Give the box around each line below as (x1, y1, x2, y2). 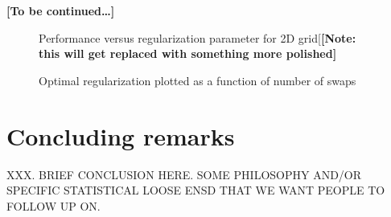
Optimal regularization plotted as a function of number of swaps (39, 72, 356, 88)
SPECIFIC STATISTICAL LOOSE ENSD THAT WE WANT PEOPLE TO (6, 182, 385, 199)
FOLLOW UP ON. (6, 197, 101, 214)
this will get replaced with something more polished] (39, 45, 337, 62)
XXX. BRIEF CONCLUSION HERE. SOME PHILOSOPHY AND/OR (6, 166, 362, 182)
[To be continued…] (6, 2, 115, 18)
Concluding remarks (6, 119, 235, 152)
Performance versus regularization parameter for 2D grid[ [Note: (39, 29, 356, 46)
